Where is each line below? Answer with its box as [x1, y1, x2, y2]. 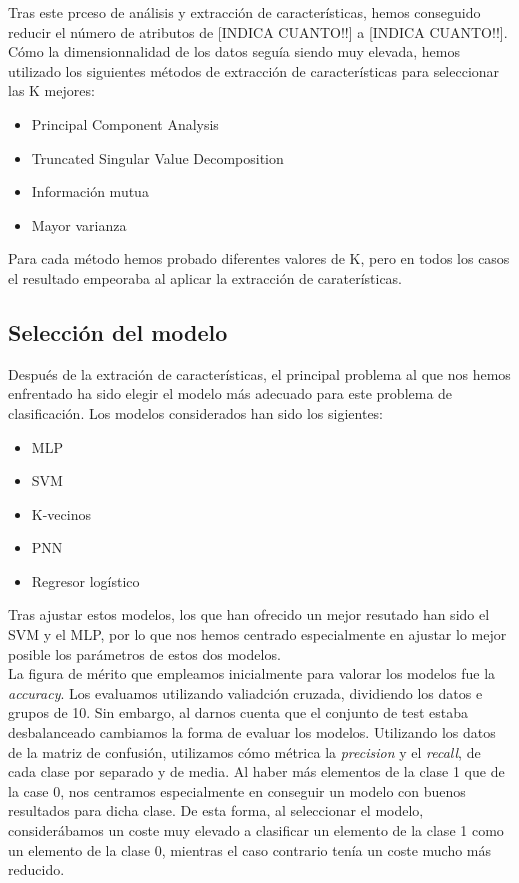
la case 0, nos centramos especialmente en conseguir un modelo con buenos [8, 780, 466, 801]
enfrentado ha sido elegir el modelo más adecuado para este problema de [8, 383, 453, 404]
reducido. [8, 859, 65, 880]
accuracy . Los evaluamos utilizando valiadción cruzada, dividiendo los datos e [8, 682, 483, 703]
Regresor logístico [31, 570, 140, 591]
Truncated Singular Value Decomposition [31, 147, 284, 168]
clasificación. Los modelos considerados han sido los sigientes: [8, 402, 384, 423]
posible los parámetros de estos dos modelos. [8, 643, 281, 664]
